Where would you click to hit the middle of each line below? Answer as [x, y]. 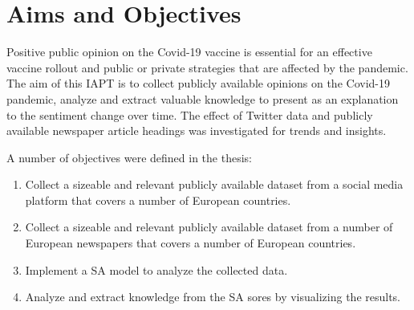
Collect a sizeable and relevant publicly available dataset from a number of [209, 227]
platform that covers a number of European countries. [158, 200]
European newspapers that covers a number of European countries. [191, 243]
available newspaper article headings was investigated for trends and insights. [197, 131]
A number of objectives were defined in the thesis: [129, 157]
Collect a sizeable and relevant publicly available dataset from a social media [214, 184]
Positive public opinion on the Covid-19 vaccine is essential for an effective [189, 52]
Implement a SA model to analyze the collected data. [156, 269]
